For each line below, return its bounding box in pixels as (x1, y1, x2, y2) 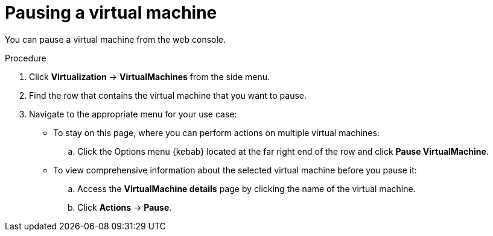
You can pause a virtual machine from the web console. (5, 34, 226, 45)
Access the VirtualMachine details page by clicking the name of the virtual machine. (77, 183, 416, 194)
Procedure (5, 52, 46, 63)
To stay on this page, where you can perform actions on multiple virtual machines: (53, 127, 380, 138)
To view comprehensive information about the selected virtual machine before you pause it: (53, 164, 417, 175)
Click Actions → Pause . (77, 202, 172, 213)
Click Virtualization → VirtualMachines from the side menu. (29, 71, 270, 82)
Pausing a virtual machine (5, 2, 217, 23)
